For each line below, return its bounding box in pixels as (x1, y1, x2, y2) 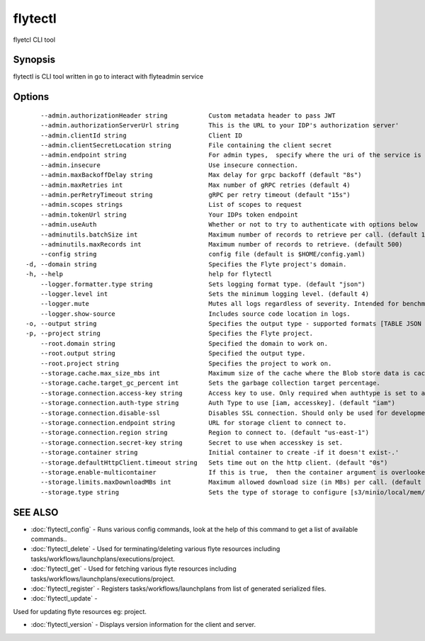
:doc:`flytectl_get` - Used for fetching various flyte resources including (30, 565, 237, 573)
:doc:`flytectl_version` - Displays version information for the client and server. (30, 620, 256, 629)
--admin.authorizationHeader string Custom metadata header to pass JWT (40, 111, 336, 120)
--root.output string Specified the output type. (40, 349, 306, 358)
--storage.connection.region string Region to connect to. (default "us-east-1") (40, 429, 370, 437)
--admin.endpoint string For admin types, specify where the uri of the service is (40, 151, 421, 159)
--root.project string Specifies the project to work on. (40, 359, 332, 368)
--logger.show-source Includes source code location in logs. (40, 310, 351, 318)
